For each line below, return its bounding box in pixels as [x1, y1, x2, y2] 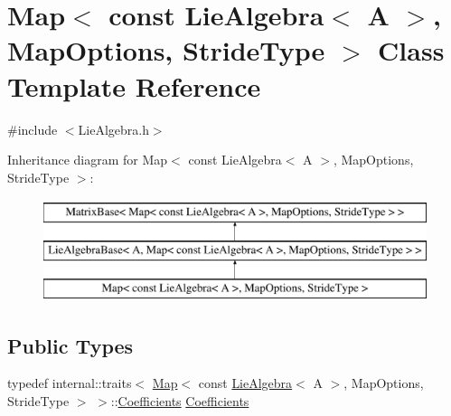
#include [7, 119, 58, 138]
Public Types [7, 331, 134, 359]
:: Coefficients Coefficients [110, 392, 249, 411]
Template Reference [7, 67, 261, 104]
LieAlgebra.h [78, 119, 149, 138]
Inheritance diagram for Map [7, 150, 168, 169]
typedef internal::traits [7, 373, 132, 392]
